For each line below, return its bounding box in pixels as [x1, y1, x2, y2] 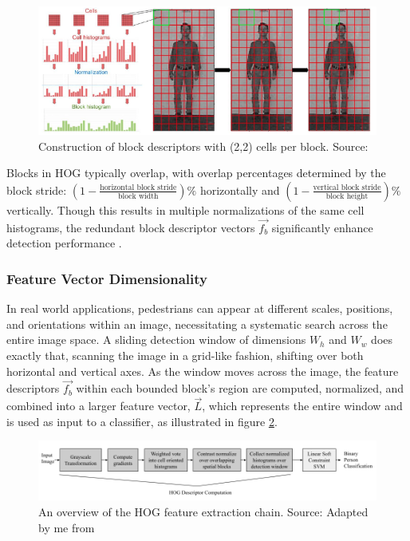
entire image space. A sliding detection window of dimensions [6, 331, 306, 348]
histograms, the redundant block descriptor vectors [6, 219, 255, 235]
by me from [38, 519, 95, 535]
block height [325, 192, 369, 201]
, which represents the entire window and [202, 397, 403, 414]
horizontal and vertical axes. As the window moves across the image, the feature [6, 362, 399, 379]
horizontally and [199, 181, 280, 198]
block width [118, 192, 159, 201]
